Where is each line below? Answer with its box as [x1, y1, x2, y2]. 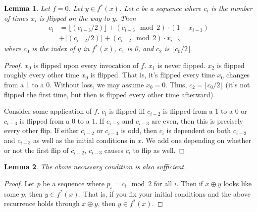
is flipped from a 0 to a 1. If [19, 115, 104, 126]
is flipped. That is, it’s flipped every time [90, 70, 215, 80]
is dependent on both [166, 125, 231, 136]
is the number [211, 3, 253, 13]
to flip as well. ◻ [133, 144, 185, 155]
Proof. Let [4, 178, 35, 188]
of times [4, 12, 29, 23]
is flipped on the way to [39, 12, 110, 23]
